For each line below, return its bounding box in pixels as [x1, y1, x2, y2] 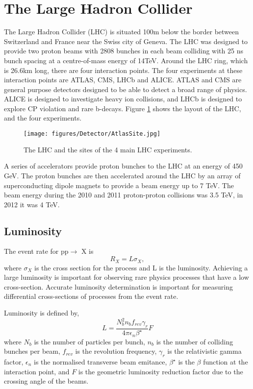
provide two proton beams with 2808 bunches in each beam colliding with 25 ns [4, 46, 243, 56]
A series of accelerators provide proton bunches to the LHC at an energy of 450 [4, 161, 243, 171]
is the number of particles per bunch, [34, 336, 145, 346]
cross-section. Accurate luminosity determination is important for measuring [4, 281, 233, 292]
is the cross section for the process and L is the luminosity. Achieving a [34, 262, 248, 272]
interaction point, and [4, 366, 70, 376]
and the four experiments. [4, 113, 82, 123]
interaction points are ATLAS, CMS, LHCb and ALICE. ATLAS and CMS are [4, 74, 242, 85]
